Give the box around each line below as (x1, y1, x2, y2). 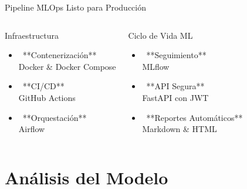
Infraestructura (5, 29, 59, 41)
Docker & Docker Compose (18, 60, 116, 72)
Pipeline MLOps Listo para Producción (5, 1, 146, 13)
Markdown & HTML (142, 123, 217, 135)
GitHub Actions (18, 91, 76, 103)
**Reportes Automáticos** (146, 111, 243, 123)
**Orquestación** (22, 111, 87, 123)
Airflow (18, 123, 45, 135)
